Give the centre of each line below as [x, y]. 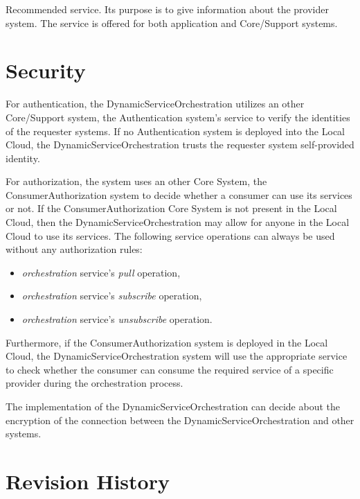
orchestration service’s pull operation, [101, 272]
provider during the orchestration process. [94, 383]
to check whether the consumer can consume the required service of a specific [170, 369]
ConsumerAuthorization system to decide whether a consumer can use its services [179, 194]
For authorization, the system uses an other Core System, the [136, 181]
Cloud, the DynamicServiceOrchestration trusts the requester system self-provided [180, 145]
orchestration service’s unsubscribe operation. [117, 319]
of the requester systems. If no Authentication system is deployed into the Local [175, 131]
